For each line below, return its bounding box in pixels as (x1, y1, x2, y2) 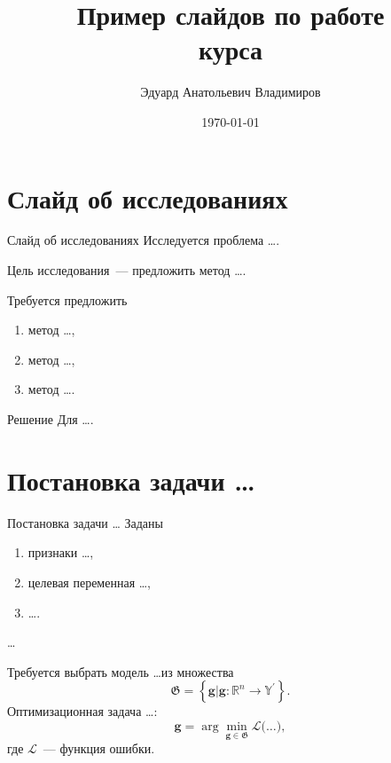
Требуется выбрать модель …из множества (7, 662, 234, 680)
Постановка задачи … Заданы (7, 513, 163, 531)
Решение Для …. (7, 410, 94, 428)
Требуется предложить (7, 290, 128, 309)
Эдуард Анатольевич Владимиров (140, 83, 321, 101)
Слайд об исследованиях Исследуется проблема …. (7, 231, 280, 249)
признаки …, (27, 543, 94, 562)
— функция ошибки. (43, 739, 155, 758)
